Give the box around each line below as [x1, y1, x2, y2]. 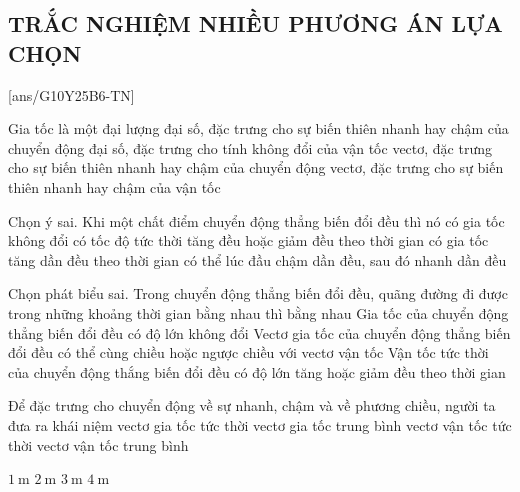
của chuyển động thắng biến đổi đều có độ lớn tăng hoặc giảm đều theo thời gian [8, 361, 506, 382]
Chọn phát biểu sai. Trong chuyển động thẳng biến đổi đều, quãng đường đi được [8, 283, 508, 304]
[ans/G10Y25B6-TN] [8, 84, 135, 105]
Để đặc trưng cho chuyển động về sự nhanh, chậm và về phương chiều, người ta [8, 395, 496, 416]
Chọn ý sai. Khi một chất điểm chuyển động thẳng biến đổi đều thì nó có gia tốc [8, 210, 505, 231]
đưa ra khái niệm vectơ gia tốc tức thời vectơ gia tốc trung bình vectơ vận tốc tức [8, 414, 512, 435]
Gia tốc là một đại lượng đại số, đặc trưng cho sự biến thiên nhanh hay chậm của [8, 118, 509, 139]
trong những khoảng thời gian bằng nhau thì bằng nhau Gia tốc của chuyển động [8, 302, 509, 323]
